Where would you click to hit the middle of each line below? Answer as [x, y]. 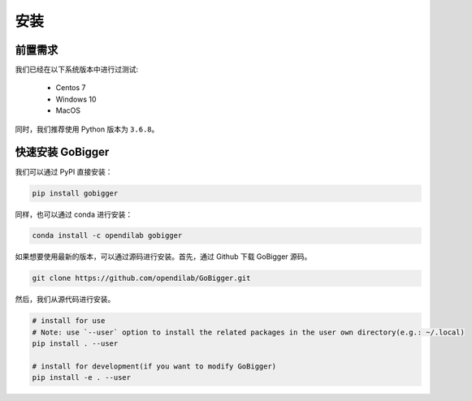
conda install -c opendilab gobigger [107, 236]
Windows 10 [76, 99]
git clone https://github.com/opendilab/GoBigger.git [141, 278]
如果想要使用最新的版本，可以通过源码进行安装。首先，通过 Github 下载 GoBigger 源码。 [163, 257]
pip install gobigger [75, 193]
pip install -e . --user [82, 378]
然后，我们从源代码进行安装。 [65, 300]
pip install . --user [75, 344]
